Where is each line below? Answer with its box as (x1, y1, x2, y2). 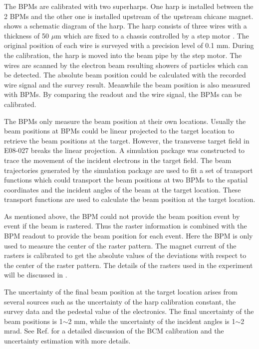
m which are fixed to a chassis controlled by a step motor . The (55, 30, 249, 40)
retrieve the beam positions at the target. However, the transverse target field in (4, 135, 250, 145)
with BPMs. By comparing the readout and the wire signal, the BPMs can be (4, 89, 242, 99)
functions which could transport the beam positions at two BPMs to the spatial (4, 174, 248, 185)
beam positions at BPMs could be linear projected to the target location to (4, 125, 235, 136)
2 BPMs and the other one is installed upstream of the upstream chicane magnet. (4, 10, 254, 21)
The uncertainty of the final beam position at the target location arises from (4, 286, 238, 297)
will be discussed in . (4, 269, 67, 280)
